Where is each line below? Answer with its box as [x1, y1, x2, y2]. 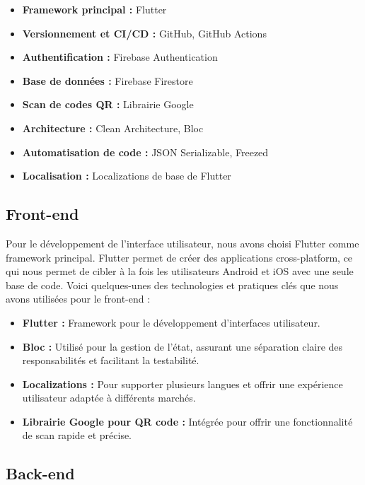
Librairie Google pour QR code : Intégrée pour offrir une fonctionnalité [22, 414, 353, 428]
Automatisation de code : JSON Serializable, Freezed [22, 144, 269, 159]
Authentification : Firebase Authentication [22, 49, 218, 64]
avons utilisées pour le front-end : [6, 291, 151, 306]
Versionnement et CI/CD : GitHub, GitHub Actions [22, 25, 267, 40]
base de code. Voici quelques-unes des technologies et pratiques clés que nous [6, 277, 339, 292]
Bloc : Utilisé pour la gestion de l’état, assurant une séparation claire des [22, 339, 343, 353]
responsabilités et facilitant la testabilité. [22, 353, 199, 368]
